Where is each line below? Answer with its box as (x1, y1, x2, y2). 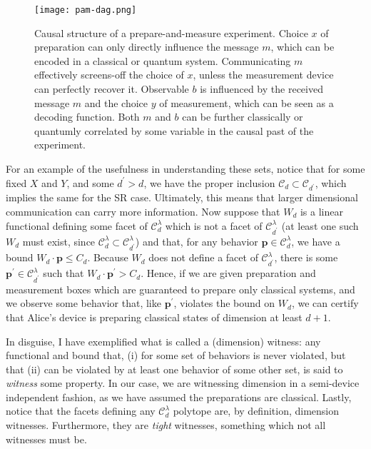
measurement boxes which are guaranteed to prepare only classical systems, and (6, 281, 355, 296)
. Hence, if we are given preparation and (141, 266, 316, 281)
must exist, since (22, 233, 96, 248)
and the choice (84, 95, 148, 110)
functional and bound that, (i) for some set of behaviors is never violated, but (6, 348, 346, 363)
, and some (66, 175, 114, 190)
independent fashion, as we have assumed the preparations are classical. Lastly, (6, 389, 352, 404)
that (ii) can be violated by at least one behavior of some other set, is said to (6, 361, 343, 376)
